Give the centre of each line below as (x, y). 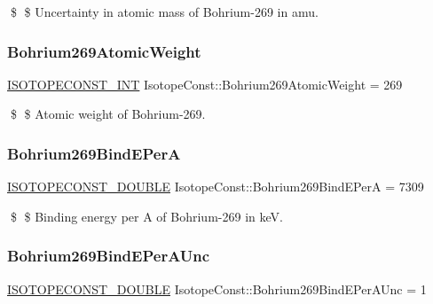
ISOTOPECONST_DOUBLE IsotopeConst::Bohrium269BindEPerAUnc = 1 (217, 288)
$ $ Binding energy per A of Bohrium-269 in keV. (146, 216)
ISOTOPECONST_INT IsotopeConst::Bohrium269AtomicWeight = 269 (205, 84)
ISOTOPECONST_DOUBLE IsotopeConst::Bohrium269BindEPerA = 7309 (216, 187)
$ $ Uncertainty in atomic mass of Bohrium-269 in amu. (164, 12)
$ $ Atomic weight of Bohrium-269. (108, 114)
